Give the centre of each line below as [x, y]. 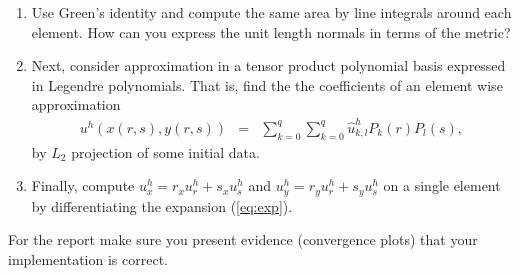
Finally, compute [83, 185]
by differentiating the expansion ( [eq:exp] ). [162, 205]
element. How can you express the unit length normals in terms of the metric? [271, 31]
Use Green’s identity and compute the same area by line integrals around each [271, 12]
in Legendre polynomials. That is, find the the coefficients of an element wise [267, 84]
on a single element [442, 185]
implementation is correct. [88, 258]
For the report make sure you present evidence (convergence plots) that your [243, 239]
